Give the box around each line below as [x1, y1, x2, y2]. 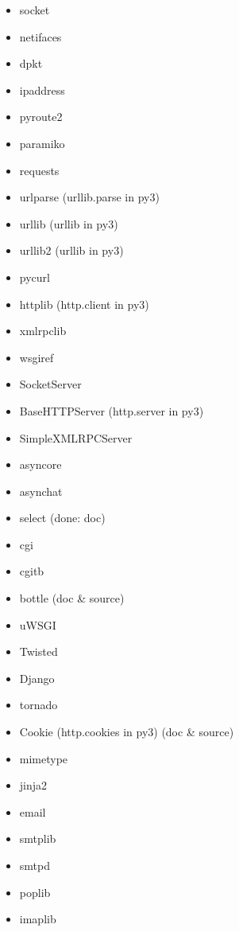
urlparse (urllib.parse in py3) [19, 189, 160, 205]
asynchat [19, 482, 63, 499]
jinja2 [19, 777, 48, 794]
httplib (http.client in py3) [19, 295, 149, 312]
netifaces [19, 28, 62, 45]
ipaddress [19, 81, 65, 98]
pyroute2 [19, 108, 63, 125]
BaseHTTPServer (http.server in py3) [19, 402, 204, 419]
